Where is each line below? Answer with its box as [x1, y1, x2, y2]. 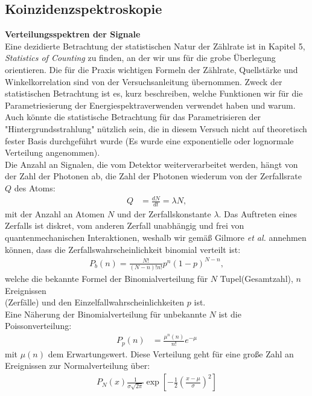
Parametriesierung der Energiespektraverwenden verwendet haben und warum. [5, 98, 296, 111]
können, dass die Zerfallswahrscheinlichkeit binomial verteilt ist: [5, 243, 241, 255]
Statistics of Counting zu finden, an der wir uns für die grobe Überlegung [5, 51, 276, 64]
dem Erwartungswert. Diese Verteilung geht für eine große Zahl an [48, 347, 294, 360]
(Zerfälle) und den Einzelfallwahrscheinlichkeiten [5, 296, 185, 308]
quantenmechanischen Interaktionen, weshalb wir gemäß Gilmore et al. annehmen [5, 231, 307, 244]
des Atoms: [14, 181, 56, 194]
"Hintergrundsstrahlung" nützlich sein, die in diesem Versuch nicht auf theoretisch [5, 122, 307, 135]
